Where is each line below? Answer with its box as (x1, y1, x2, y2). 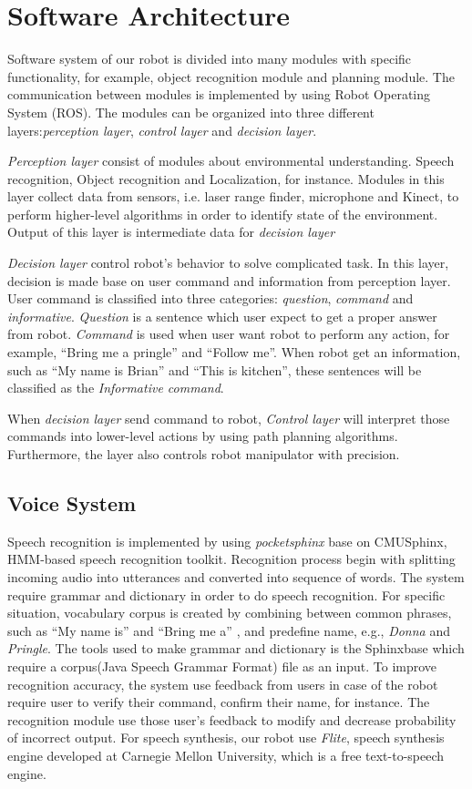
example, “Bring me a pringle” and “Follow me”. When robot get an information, (7, 343, 461, 362)
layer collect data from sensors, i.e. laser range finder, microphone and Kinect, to (7, 187, 459, 206)
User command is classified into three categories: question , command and (7, 289, 414, 308)
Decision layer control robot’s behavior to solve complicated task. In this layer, (7, 253, 449, 272)
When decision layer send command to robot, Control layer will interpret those (7, 408, 450, 427)
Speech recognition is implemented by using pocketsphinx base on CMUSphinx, (7, 531, 447, 550)
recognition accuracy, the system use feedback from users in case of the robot (7, 674, 438, 693)
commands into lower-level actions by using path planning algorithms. (7, 426, 398, 446)
